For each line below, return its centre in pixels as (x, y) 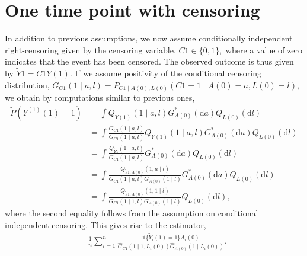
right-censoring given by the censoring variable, (90, 49)
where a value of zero (264, 49)
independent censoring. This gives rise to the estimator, (105, 224)
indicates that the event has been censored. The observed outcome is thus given (149, 61)
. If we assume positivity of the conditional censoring (165, 73)
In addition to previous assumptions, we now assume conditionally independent (149, 38)
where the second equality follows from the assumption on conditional (132, 213)
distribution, (27, 84)
